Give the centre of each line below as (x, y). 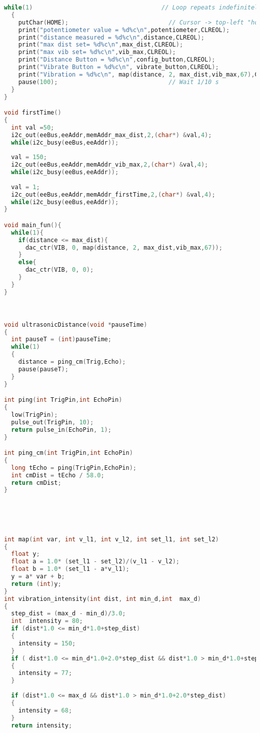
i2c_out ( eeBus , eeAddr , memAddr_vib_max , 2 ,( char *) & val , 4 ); (110, 165)
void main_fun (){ (33, 225)
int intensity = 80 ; (47, 621)
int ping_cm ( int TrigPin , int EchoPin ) (68, 453)
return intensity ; (42, 725)
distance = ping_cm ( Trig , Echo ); (72, 362)
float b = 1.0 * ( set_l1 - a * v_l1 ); (70, 569)
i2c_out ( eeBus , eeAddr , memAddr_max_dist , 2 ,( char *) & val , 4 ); (111, 135)
